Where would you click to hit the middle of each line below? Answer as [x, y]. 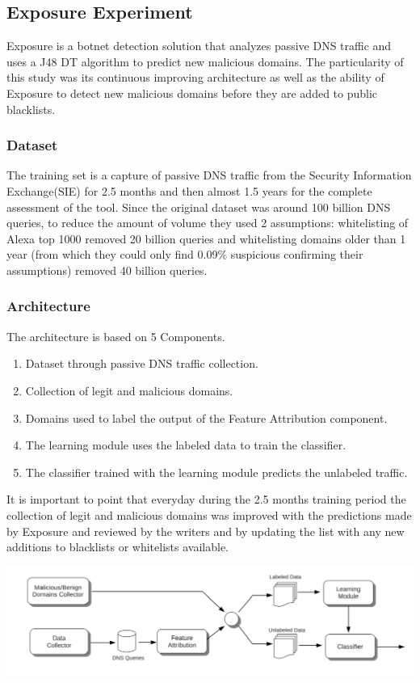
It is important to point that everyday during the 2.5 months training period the [206, 499]
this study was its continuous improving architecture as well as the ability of [195, 77]
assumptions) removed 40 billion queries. [107, 270]
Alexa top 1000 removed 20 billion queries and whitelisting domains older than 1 [206, 238]
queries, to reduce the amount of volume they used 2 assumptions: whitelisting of [208, 223]
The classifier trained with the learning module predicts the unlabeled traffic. [216, 472]
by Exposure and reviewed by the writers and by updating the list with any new [206, 531]
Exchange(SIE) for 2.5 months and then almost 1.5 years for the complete [189, 190]
